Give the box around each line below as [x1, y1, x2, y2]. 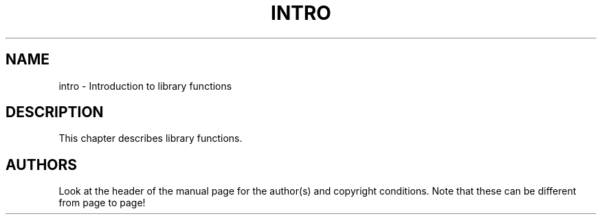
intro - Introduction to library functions [58, 80, 232, 92]
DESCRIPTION [5, 103, 104, 121]
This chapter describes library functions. [58, 132, 243, 145]
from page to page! [58, 197, 146, 209]
